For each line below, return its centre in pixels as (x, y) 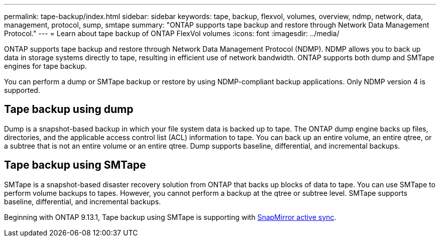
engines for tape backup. (45, 66)
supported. (22, 90)
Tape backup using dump (69, 109)
